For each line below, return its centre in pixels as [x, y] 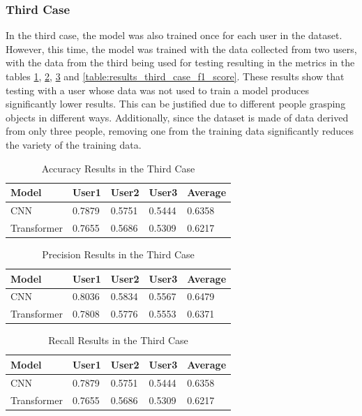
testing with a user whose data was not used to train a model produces [157, 90]
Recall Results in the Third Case [118, 340]
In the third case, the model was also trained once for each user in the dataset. [174, 35]
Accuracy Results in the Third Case [118, 168]
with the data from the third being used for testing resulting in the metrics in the [180, 62]
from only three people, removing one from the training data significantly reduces [180, 131]
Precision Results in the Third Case [118, 254]
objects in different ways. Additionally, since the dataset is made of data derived [177, 117]
